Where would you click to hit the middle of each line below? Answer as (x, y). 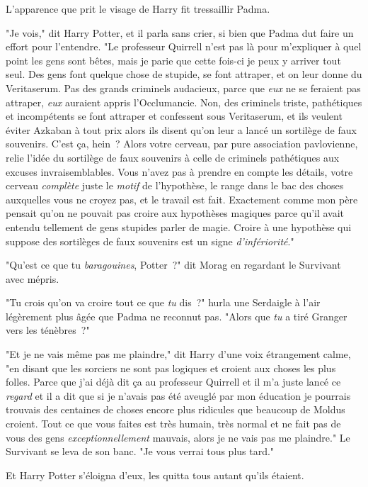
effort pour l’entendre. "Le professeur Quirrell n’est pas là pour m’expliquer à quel (184, 46)
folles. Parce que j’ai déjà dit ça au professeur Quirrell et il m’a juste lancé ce (173, 382)
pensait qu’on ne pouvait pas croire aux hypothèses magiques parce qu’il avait (175, 213)
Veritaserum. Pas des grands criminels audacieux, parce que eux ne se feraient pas (183, 88)
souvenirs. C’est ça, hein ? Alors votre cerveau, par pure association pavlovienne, (182, 144)
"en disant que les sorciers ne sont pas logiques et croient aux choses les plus (171, 368)
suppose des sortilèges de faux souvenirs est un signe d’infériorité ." (150, 241)
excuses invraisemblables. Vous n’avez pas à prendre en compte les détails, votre (179, 171)
